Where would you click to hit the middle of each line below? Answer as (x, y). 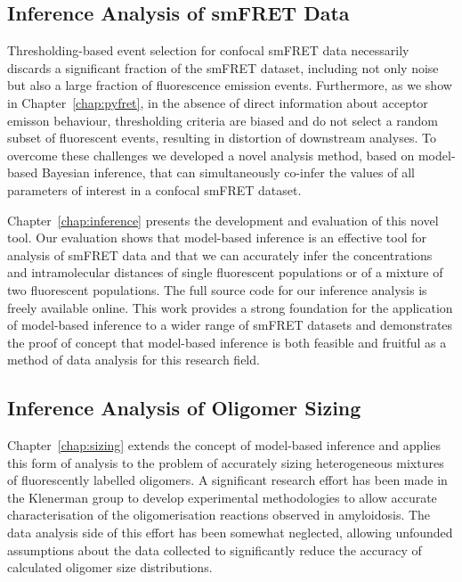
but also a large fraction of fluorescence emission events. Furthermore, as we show (230, 85)
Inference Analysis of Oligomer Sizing (184, 408)
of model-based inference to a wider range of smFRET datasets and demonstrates (230, 325)
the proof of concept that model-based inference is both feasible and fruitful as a (227, 342)
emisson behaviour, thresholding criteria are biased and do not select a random (223, 120)
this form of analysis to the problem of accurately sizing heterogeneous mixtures (226, 462)
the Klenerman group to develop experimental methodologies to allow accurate (222, 497)
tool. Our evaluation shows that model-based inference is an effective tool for (217, 238)
